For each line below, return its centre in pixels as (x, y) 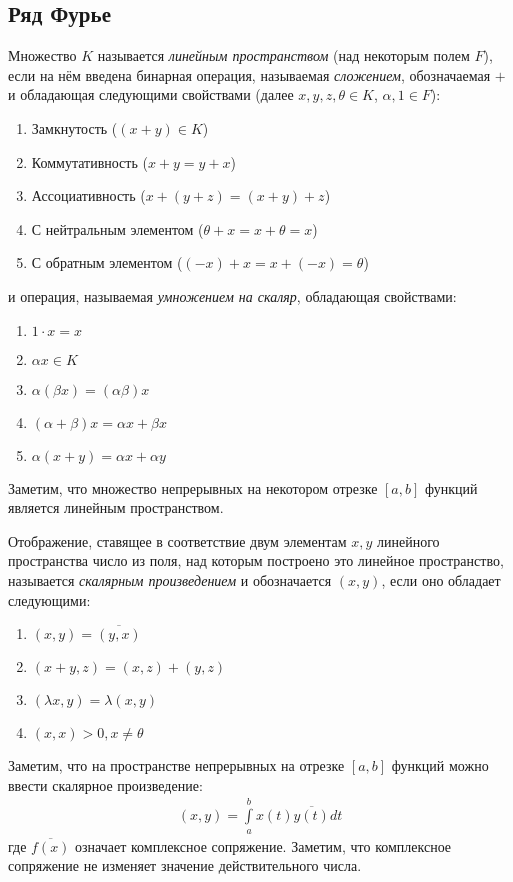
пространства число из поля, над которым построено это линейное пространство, (256, 560)
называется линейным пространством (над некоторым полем (283, 55)
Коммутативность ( (89, 161)
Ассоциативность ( (88, 195)
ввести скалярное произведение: (105, 784)
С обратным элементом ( (107, 262)
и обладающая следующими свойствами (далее (151, 94)
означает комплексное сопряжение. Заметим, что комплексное (263, 845)
